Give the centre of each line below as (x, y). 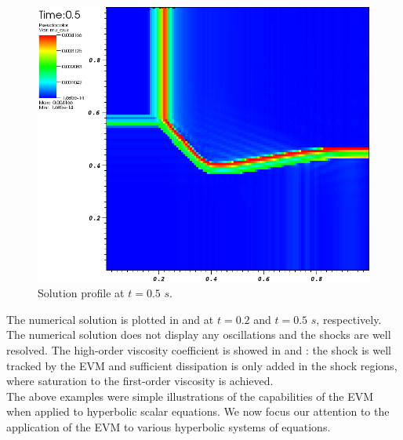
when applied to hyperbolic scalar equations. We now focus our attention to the (198, 411)
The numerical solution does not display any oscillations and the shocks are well (199, 335)
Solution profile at (81, 293)
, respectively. (349, 319)
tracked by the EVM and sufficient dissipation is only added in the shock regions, (202, 365)
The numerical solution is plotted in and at (110, 319)
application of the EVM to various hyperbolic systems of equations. (169, 426)
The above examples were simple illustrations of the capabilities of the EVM (190, 396)
